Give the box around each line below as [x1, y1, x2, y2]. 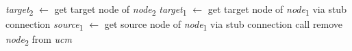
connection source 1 [5, 17, 84, 33]
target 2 [5, 2, 34, 18]
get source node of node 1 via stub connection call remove [104, 17, 343, 33]
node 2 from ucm [5, 32, 72, 48]
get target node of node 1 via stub [208, 2, 347, 18]
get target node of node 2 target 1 [54, 2, 187, 18]
